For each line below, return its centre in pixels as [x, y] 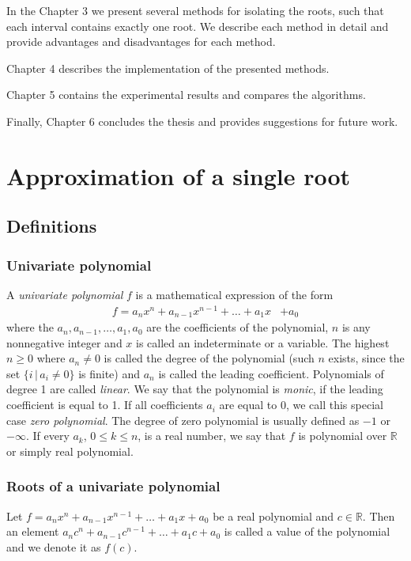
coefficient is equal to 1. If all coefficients [105, 405]
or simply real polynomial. [70, 451]
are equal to [248, 405]
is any [356, 327]
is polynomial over [343, 436]
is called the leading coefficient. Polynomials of [271, 373]
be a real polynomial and [273, 516]
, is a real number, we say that [212, 436]
